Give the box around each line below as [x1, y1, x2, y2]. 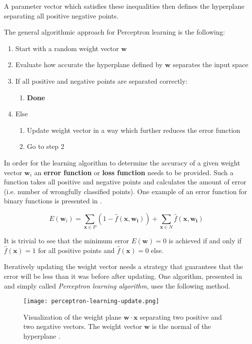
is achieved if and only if [168, 235, 242, 246]
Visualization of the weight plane [23, 311, 122, 322]
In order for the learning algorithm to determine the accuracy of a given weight [4, 157, 240, 167]
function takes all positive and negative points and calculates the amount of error [4, 177, 247, 187]
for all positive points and [38, 245, 115, 255]
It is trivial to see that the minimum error [4, 235, 129, 246]
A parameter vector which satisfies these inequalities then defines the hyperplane [4, 1, 245, 11]
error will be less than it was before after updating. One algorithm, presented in [4, 271, 242, 281]
